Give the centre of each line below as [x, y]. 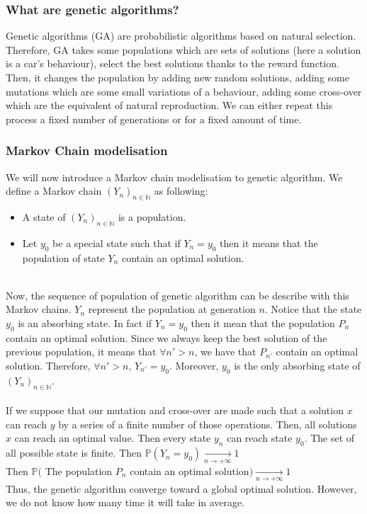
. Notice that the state [313, 309]
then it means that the [269, 242]
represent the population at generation [172, 309]
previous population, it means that [81, 352]
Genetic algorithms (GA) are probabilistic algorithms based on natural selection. [181, 36]
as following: [181, 191]
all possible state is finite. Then [74, 453]
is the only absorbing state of [297, 365]
